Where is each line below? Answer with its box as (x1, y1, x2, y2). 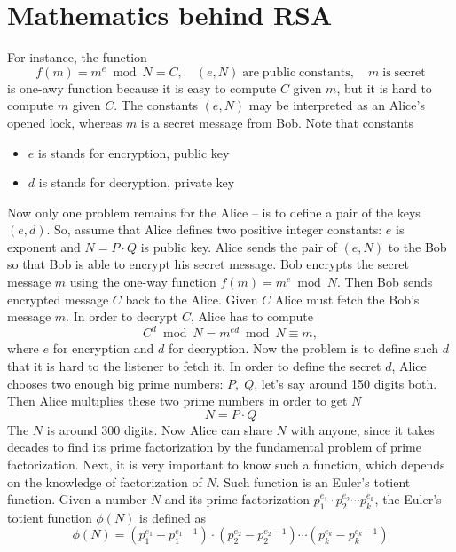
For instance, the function (7, 48, 147, 67)
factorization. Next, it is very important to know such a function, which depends (7, 454, 445, 473)
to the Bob (388, 237, 447, 256)
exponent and (7, 237, 81, 256)
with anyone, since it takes (290, 420, 435, 438)
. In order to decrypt (66, 307, 178, 326)
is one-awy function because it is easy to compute (7, 78, 277, 97)
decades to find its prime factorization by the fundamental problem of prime (7, 438, 421, 456)
